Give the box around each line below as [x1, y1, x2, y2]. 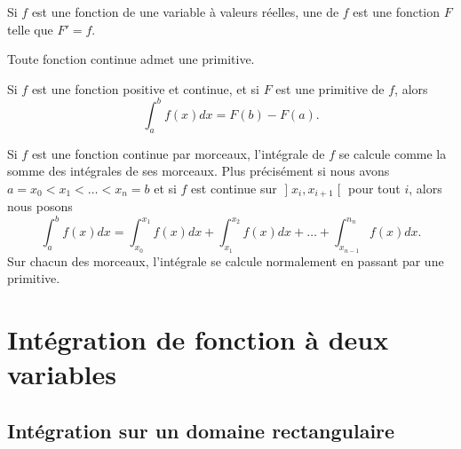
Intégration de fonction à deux [7, 320, 389, 357]
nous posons [7, 197, 73, 216]
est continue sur [191, 178, 277, 197]
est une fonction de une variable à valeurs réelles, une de [31, 3, 339, 20]
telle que [7, 20, 53, 38]
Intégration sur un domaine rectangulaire [7, 416, 395, 444]
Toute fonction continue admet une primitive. [7, 50, 255, 68]
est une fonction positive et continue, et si [31, 79, 259, 98]
